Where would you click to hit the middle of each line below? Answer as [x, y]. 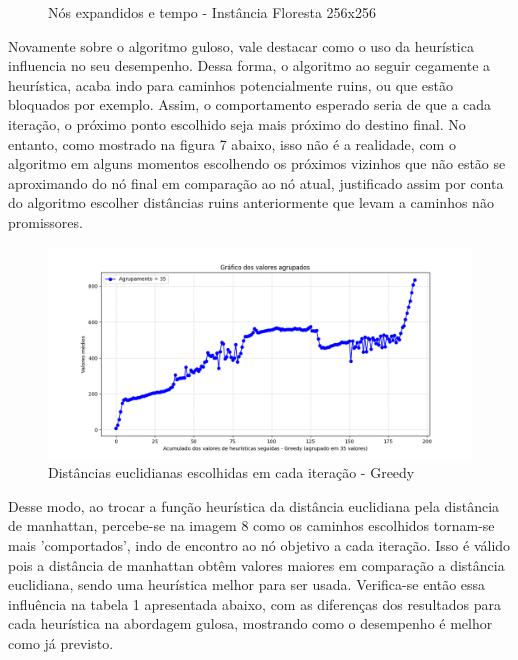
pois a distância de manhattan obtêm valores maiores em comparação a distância [256, 564]
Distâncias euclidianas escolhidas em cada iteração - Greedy [231, 472]
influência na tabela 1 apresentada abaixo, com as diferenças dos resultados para [254, 603]
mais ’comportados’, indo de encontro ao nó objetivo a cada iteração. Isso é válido [259, 544]
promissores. [45, 221]
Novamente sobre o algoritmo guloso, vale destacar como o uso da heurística [241, 45]
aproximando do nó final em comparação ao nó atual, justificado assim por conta [256, 182]
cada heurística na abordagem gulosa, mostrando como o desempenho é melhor [250, 623]
